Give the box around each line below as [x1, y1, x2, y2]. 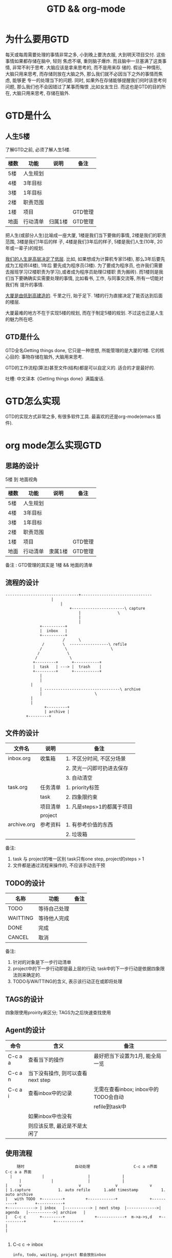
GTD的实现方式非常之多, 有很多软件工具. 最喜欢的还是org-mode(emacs [5, 413, 155, 419]
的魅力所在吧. [5, 316, 34, 322]
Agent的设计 [5, 1026, 46, 1035]
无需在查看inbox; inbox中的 [94, 1086, 159, 1093]
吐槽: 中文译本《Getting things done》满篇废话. [5, 375, 105, 381]
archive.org [8, 821, 35, 828]
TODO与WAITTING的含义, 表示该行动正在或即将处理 [12, 978, 123, 984]
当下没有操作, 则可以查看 [28, 1070, 88, 1077]
